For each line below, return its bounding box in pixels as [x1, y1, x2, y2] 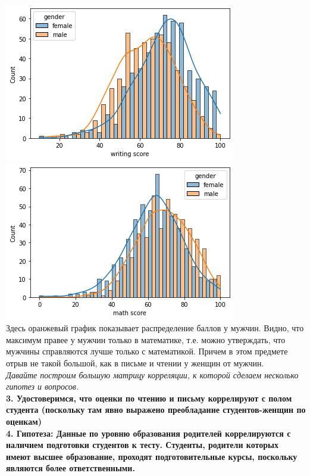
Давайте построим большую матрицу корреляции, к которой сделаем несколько [6, 368, 299, 381]
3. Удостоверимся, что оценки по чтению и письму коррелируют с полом [6, 391, 292, 404]
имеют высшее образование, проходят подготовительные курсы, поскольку [6, 450, 298, 462]
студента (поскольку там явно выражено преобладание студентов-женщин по [6, 403, 306, 416]
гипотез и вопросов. [6, 380, 79, 393]
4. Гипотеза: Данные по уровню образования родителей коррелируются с [6, 427, 291, 439]
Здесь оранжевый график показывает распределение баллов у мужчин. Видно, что [6, 322, 304, 334]
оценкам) [6, 415, 42, 427]
